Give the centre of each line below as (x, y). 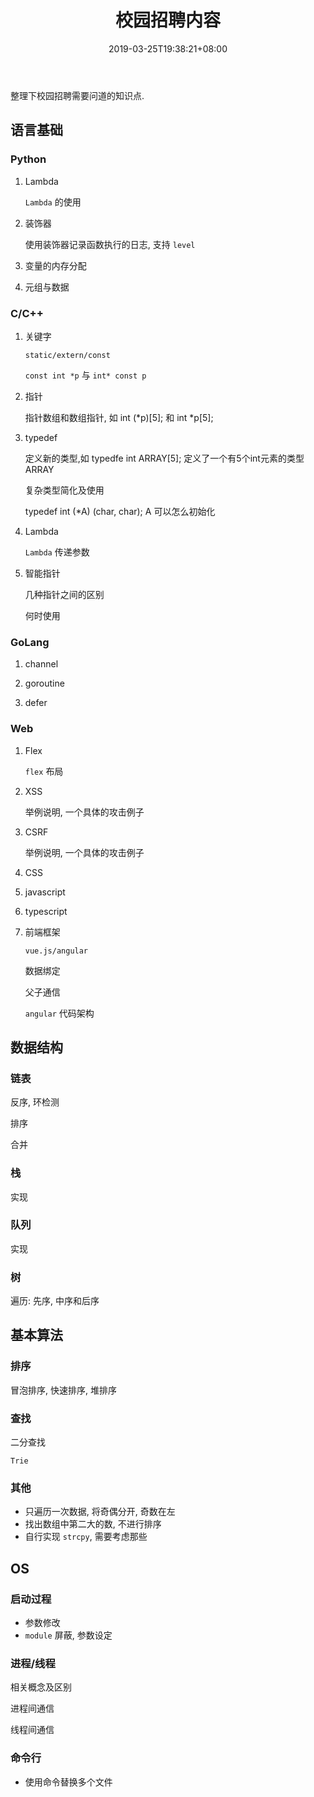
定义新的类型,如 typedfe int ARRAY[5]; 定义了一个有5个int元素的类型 (164, 458)
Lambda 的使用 (53, 202)
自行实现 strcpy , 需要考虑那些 (86, 1537)
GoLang (30, 642)
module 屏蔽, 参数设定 (68, 1635)
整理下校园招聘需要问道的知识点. (77, 95)
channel (41, 664)
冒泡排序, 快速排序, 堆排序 (63, 1390)
